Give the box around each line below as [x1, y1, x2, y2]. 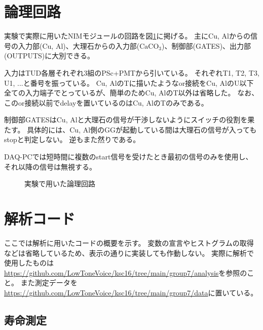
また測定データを [20, 277, 78, 288]
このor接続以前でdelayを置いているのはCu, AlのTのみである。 [4, 97, 208, 108]
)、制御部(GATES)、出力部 [162, 40, 251, 51]
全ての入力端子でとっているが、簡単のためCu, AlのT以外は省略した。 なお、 [4, 87, 259, 98]
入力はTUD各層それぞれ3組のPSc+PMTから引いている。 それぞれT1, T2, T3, [4, 67, 259, 78]
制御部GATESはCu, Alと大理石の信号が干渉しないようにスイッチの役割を [4, 114, 248, 125]
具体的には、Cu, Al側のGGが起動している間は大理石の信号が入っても [27, 124, 257, 135]
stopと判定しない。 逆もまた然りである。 [4, 134, 140, 145]
